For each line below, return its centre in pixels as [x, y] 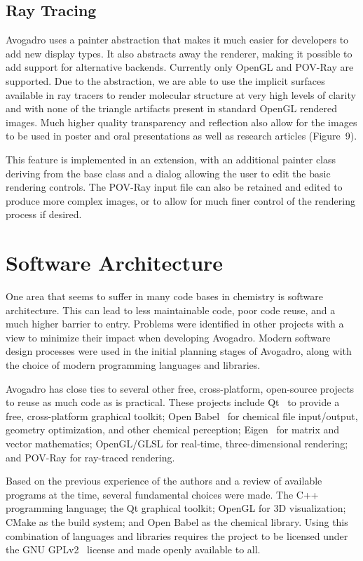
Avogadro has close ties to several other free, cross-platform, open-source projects [180, 388]
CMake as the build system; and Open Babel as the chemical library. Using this [177, 521]
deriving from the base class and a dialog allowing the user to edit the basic [168, 173]
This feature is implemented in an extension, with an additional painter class [171, 159]
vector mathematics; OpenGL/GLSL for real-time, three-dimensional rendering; [177, 443]
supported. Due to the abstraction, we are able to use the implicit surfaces [165, 80]
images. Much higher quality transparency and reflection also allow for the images [181, 122]
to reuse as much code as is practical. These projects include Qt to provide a [173, 402]
